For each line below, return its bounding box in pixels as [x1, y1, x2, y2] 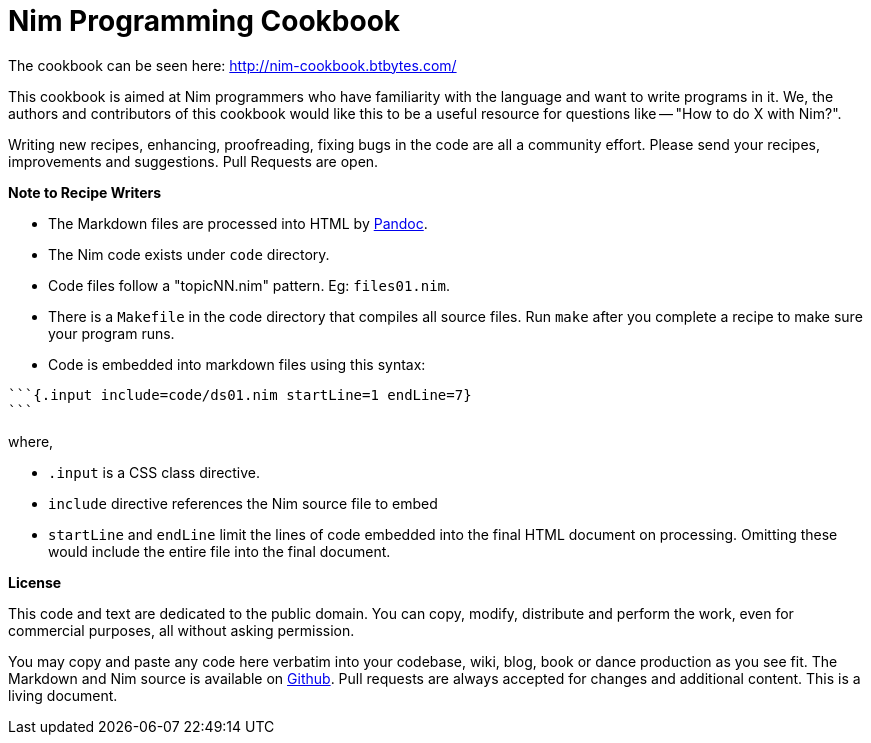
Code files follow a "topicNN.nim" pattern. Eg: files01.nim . [48, 276, 451, 294]
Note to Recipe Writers [8, 183, 162, 201]
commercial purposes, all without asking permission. [8, 621, 355, 639]
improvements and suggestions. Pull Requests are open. [8, 152, 379, 170]
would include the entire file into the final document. [48, 542, 391, 560]
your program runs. [48, 324, 175, 342]
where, [8, 432, 54, 450]
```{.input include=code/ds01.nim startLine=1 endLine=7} [8, 386, 472, 403]
